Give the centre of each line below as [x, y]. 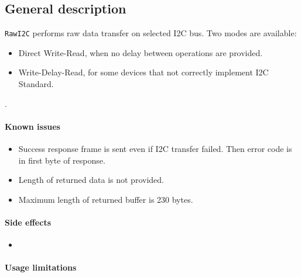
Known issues [33, 126]
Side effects [28, 222]
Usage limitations [41, 267]
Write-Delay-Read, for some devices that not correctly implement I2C [143, 72]
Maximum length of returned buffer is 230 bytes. [106, 199]
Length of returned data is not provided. [91, 180]
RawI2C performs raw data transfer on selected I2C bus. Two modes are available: [151, 33]
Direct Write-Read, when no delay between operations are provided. [141, 52]
